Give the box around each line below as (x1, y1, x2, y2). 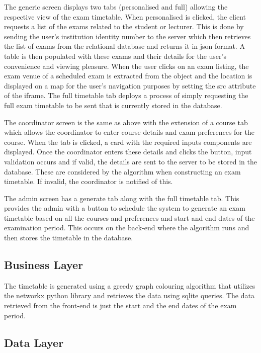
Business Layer (4, 257, 83, 273)
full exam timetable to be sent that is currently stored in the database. (4, 100, 222, 110)
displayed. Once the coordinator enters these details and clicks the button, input (4, 146, 252, 157)
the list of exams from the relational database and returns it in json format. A (4, 41, 245, 51)
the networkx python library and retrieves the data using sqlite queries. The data (4, 290, 254, 301)
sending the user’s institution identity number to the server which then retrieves (4, 31, 251, 41)
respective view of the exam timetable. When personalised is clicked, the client (4, 11, 246, 22)
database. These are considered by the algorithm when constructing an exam (4, 166, 241, 176)
